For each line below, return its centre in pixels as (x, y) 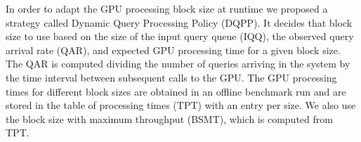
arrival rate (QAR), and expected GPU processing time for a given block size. (173, 50)
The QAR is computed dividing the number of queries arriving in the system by (178, 64)
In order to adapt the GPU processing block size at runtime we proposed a (167, 8)
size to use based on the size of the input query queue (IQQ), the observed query (180, 36)
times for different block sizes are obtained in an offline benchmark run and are (176, 91)
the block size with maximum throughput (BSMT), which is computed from (169, 118)
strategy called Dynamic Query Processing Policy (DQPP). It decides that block (179, 22)
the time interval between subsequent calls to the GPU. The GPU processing (171, 77)
